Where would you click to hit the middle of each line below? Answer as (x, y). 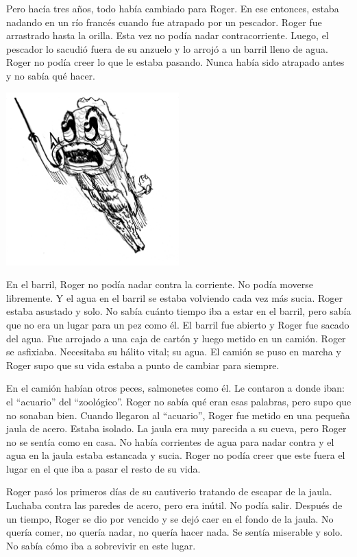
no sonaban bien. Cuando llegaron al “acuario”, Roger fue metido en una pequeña (178, 415)
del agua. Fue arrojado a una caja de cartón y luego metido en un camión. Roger (176, 338)
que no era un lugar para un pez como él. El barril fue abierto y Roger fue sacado (178, 324)
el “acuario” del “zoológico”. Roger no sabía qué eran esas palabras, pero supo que (179, 401)
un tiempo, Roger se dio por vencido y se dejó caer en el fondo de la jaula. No (170, 518)
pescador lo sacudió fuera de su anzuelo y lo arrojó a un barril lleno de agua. (167, 48)
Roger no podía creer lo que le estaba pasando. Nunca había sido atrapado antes (175, 62)
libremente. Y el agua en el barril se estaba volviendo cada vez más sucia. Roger (174, 297)
